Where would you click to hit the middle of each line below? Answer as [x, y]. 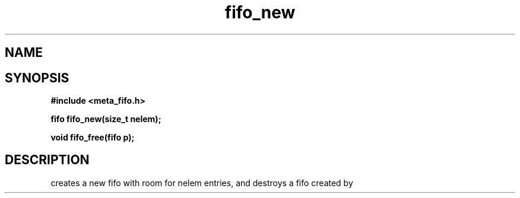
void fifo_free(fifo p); [93, 138]
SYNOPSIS [37, 78]
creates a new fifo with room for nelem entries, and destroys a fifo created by [202, 183]
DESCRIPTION [47, 160]
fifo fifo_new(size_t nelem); [106, 119]
